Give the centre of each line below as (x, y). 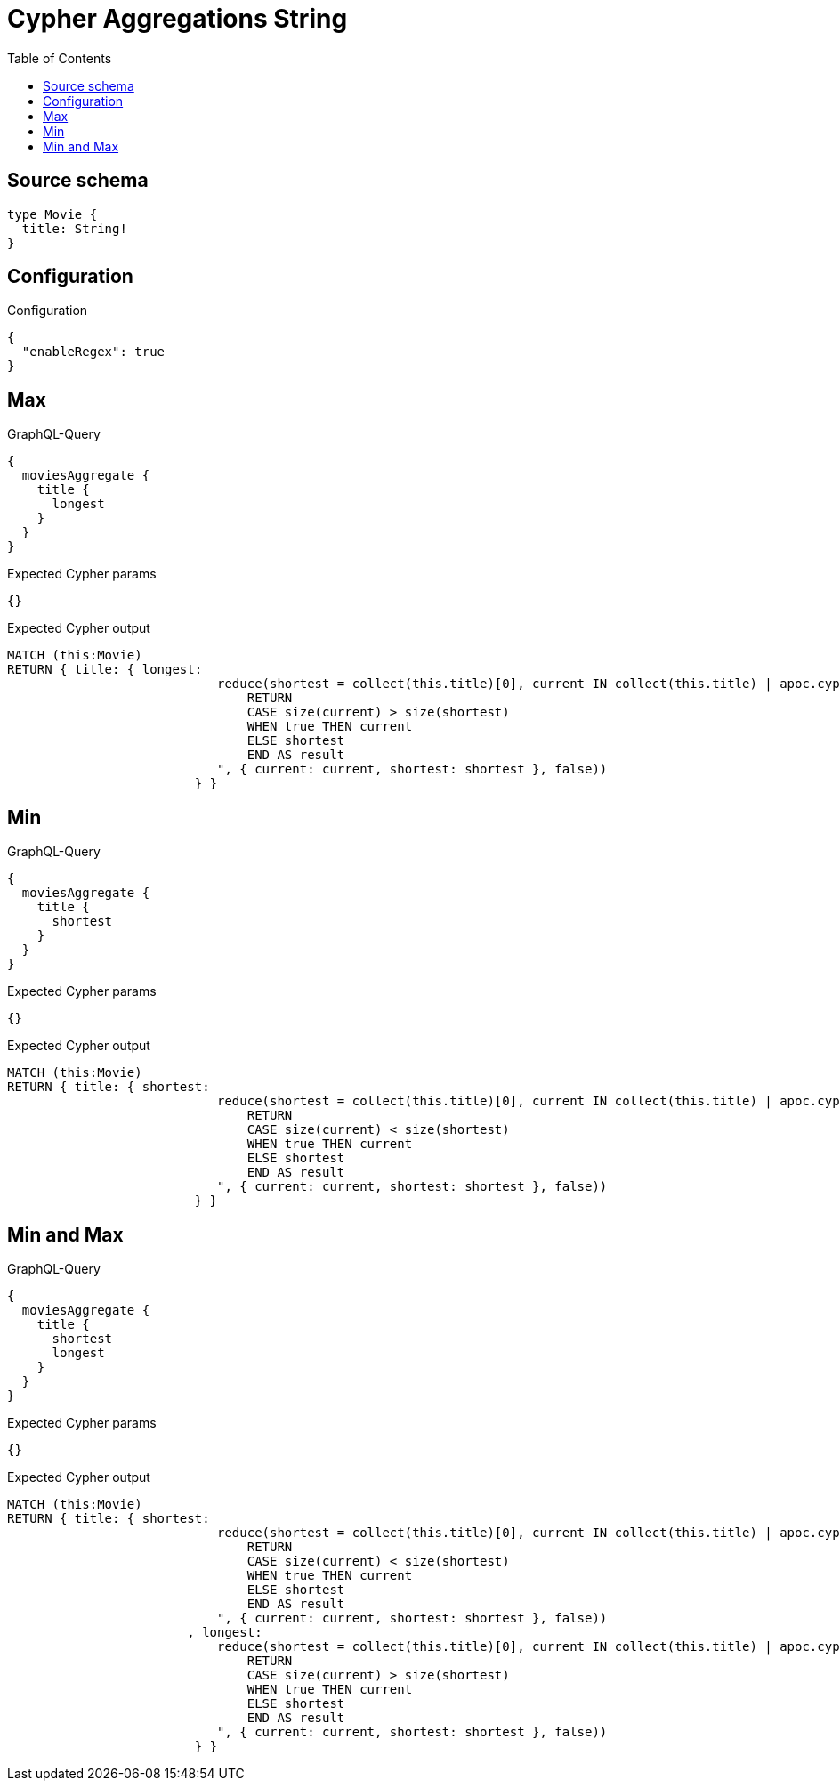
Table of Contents (60, 58)
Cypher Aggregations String (178, 19)
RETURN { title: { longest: (105, 670)
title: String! (74, 228)
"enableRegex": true (93, 352)
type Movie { (52, 214)
